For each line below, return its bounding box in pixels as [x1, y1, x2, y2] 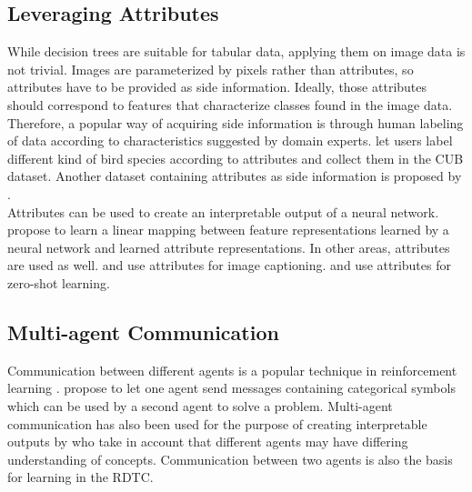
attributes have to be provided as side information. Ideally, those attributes [7, 77, 427, 96]
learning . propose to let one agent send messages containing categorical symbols [7, 378, 456, 397]
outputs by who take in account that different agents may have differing [7, 432, 408, 451]
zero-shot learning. [7, 273, 110, 292]
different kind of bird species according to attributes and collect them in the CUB [7, 148, 464, 167]
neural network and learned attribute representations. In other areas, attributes [7, 237, 450, 256]
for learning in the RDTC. [7, 467, 154, 487]
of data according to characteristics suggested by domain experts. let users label [7, 131, 453, 150]
